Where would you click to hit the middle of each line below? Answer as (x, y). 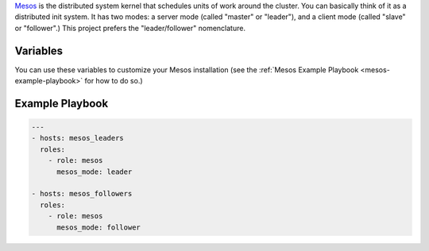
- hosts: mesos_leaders (78, 138)
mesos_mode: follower (99, 227)
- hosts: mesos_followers (82, 194)
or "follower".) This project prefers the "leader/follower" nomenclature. (130, 28)
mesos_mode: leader (95, 172)
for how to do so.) (114, 81)
